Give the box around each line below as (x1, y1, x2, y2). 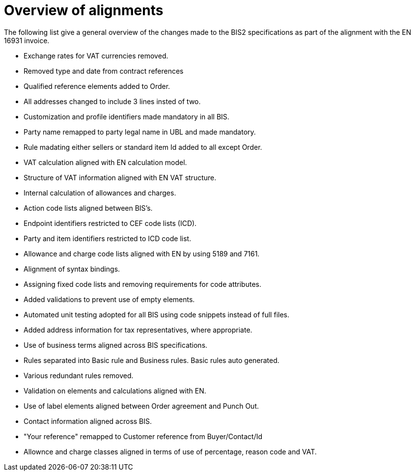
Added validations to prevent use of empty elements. (24, 295, 195, 304)
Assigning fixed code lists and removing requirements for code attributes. (24, 279, 261, 288)
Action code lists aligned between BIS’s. (24, 203, 153, 212)
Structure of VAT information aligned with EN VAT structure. (24, 173, 217, 182)
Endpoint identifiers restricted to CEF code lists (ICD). (24, 219, 197, 227)
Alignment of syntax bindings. (24, 264, 120, 273)
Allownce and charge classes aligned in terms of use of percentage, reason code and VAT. (24, 447, 317, 456)
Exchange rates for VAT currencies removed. (24, 51, 168, 60)
